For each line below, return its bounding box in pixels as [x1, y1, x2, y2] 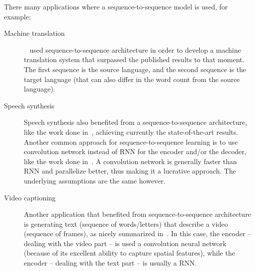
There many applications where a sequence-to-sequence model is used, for [4, 1, 228, 11]
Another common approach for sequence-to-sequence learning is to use [24, 136, 238, 147]
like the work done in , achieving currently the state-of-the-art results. [24, 126, 238, 137]
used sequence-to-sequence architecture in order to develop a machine [29, 44, 241, 55]
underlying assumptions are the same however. [24, 175, 166, 185]
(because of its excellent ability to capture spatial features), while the [24, 248, 235, 258]
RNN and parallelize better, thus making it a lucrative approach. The [24, 166, 236, 176]
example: [4, 11, 31, 21]
